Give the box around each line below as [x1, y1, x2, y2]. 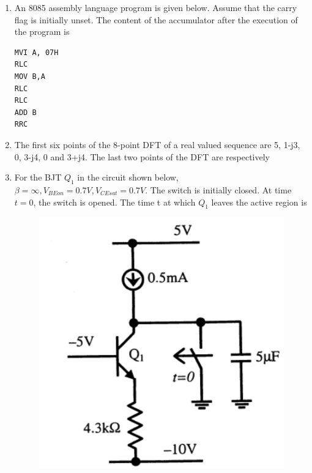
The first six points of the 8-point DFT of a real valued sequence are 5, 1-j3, [14, 138, 300, 151]
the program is [14, 25, 70, 38]
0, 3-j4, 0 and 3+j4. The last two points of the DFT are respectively [14, 150, 270, 163]
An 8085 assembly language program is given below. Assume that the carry [14, 1, 297, 13]
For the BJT [14, 171, 62, 184]
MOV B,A [14, 72, 45, 81]
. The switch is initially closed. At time [145, 183, 292, 196]
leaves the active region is [211, 195, 307, 208]
